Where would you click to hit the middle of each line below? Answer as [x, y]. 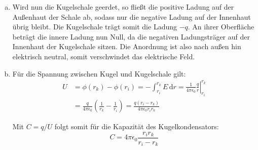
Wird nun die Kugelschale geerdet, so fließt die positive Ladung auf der [123, 7]
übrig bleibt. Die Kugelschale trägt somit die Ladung [95, 27]
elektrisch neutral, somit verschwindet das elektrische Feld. [104, 56]
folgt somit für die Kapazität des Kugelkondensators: [137, 126]
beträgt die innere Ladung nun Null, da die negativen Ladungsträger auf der [131, 36]
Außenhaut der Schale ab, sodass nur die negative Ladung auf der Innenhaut [132, 16]
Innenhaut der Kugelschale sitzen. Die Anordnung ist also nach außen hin [127, 46]
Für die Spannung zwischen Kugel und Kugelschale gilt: [99, 73]
